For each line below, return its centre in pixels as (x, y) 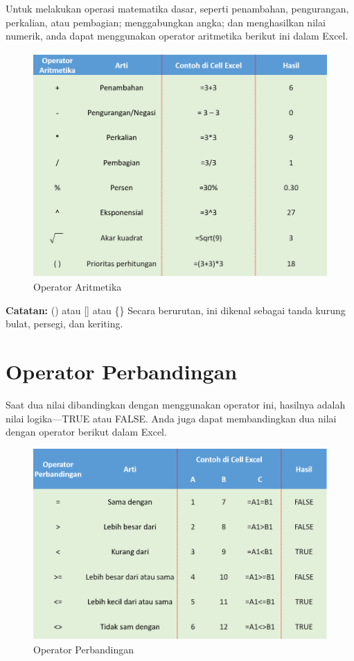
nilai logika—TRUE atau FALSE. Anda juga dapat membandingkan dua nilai (171, 418)
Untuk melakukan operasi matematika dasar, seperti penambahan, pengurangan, (177, 8)
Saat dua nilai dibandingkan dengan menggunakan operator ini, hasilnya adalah (176, 404)
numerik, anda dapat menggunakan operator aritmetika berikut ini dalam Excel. (177, 36)
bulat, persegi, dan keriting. (64, 324)
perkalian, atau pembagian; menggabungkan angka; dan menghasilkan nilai (166, 22)
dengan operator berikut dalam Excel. (86, 432)
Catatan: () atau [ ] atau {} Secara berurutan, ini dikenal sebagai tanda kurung (176, 310)
